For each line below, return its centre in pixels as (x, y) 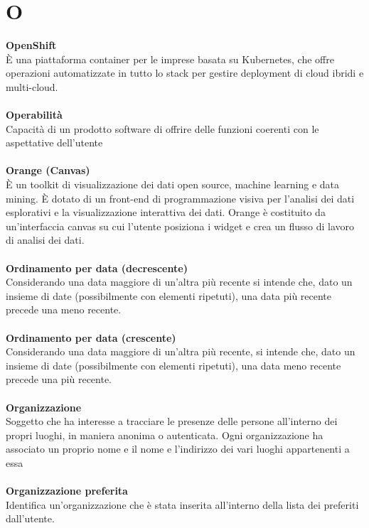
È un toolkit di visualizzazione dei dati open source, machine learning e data (173, 184)
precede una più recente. (59, 379)
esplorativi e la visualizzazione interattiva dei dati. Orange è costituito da (166, 212)
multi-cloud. (32, 86)
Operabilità (34, 115)
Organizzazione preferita (67, 491)
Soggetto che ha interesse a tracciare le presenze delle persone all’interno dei (172, 421)
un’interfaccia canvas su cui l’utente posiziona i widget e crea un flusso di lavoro (180, 226)
